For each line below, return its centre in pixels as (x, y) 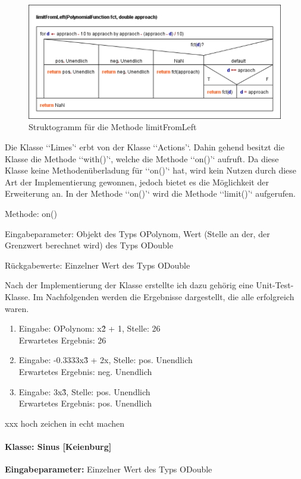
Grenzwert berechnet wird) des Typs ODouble (89, 245)
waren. (17, 308)
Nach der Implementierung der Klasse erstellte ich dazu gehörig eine (129, 285)
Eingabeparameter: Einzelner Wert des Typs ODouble (109, 469)
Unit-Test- (275, 285)
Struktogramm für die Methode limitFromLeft (113, 127)
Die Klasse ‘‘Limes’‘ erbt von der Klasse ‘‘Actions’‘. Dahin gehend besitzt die (145, 147)
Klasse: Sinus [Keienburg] (58, 446)
